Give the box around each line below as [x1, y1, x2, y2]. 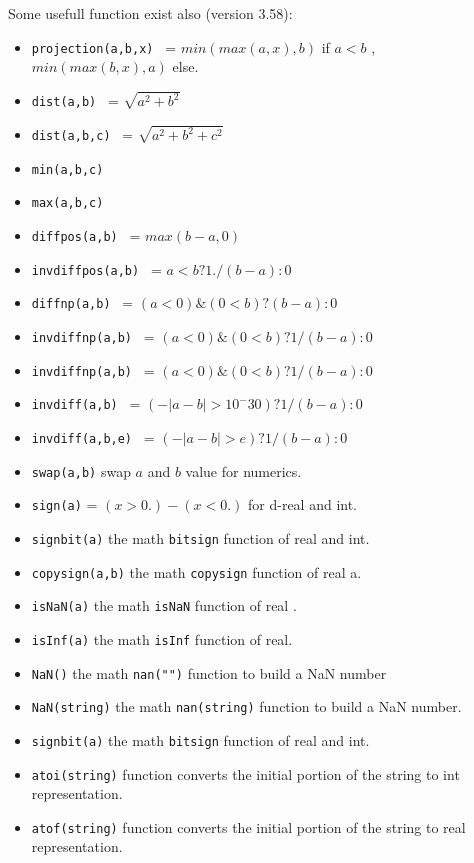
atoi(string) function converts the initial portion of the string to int [31, 763, 460, 784]
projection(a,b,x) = [31, 36, 177, 57]
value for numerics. [185, 460, 302, 481]
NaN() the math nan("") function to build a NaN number [31, 662, 387, 683]
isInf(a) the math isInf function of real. [31, 628, 293, 649]
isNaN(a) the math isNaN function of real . [31, 595, 297, 616]
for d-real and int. [248, 494, 358, 515]
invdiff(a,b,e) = [31, 426, 155, 447]
